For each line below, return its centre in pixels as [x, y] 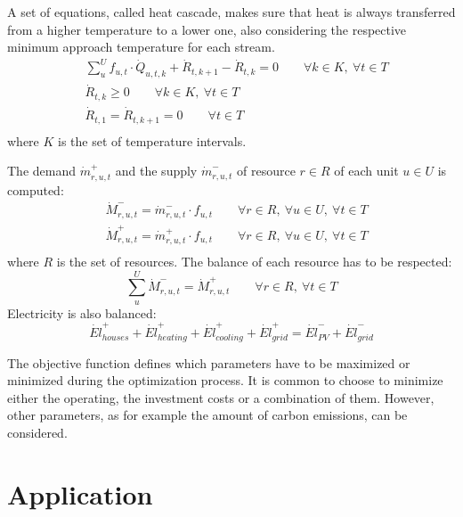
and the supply [156, 171]
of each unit [366, 171]
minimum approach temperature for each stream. [141, 47]
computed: [36, 189]
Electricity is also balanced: [82, 312]
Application [80, 493]
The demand [41, 171]
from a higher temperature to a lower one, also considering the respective [207, 29]
